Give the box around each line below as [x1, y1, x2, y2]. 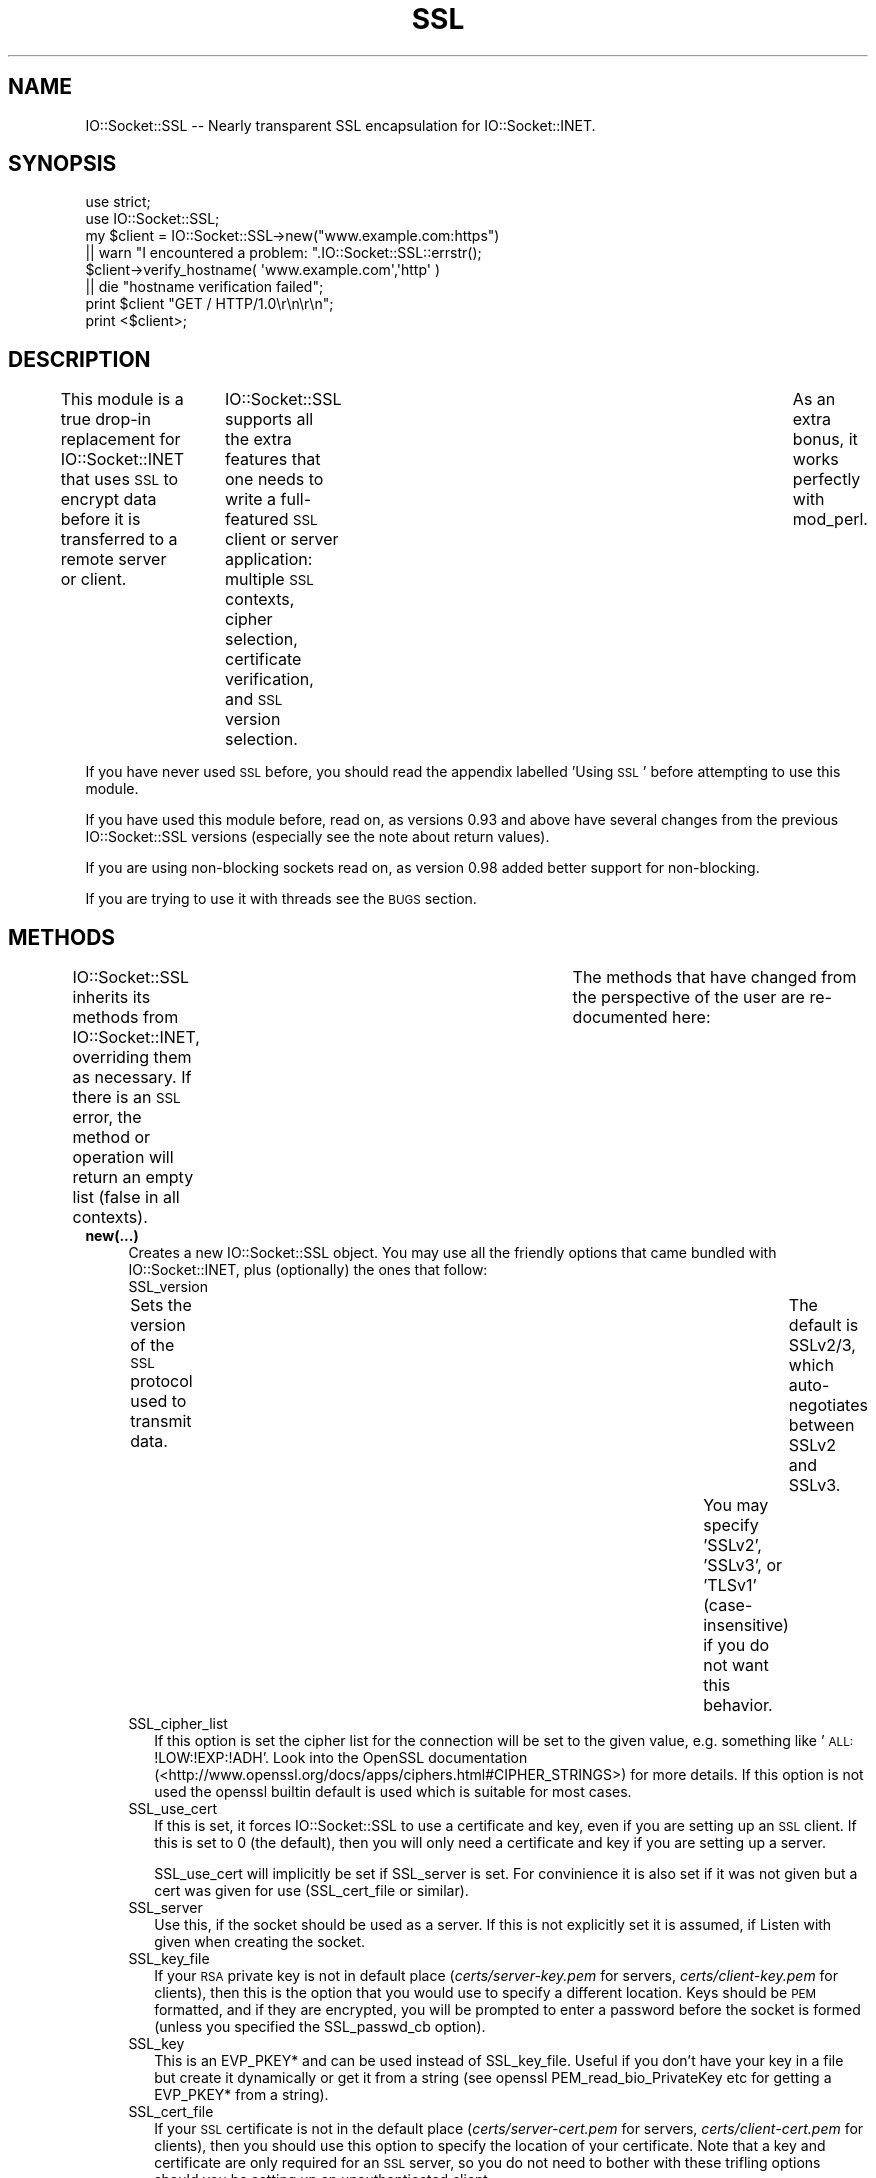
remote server [60, 549, 167, 570]
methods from [72, 1007, 179, 1028]
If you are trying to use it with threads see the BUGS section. [85, 890, 477, 908]
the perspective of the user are [572, 987, 805, 1008]
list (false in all [72, 1187, 180, 1208]
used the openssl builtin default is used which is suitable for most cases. [154, 1783, 632, 1801]
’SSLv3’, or [703, 1555, 783, 1576]
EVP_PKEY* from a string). [154, 2086, 329, 2104]
